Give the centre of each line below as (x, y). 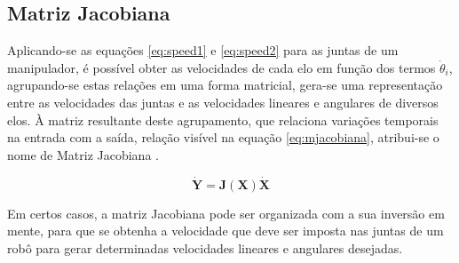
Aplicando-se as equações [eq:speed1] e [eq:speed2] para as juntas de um (203, 50)
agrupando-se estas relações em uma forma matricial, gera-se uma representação (225, 85)
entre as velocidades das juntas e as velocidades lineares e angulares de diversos (223, 102)
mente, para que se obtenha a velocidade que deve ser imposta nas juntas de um (226, 231)
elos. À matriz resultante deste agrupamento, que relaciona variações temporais (223, 120)
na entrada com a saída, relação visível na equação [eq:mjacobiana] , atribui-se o (223, 137)
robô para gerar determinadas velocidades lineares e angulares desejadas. (205, 247)
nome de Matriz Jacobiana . (83, 154)
